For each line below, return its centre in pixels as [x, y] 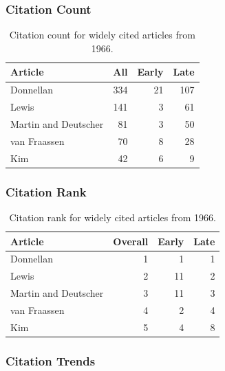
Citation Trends [51, 360]
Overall [131, 241]
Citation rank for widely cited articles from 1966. [112, 217]
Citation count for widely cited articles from [102, 35]
